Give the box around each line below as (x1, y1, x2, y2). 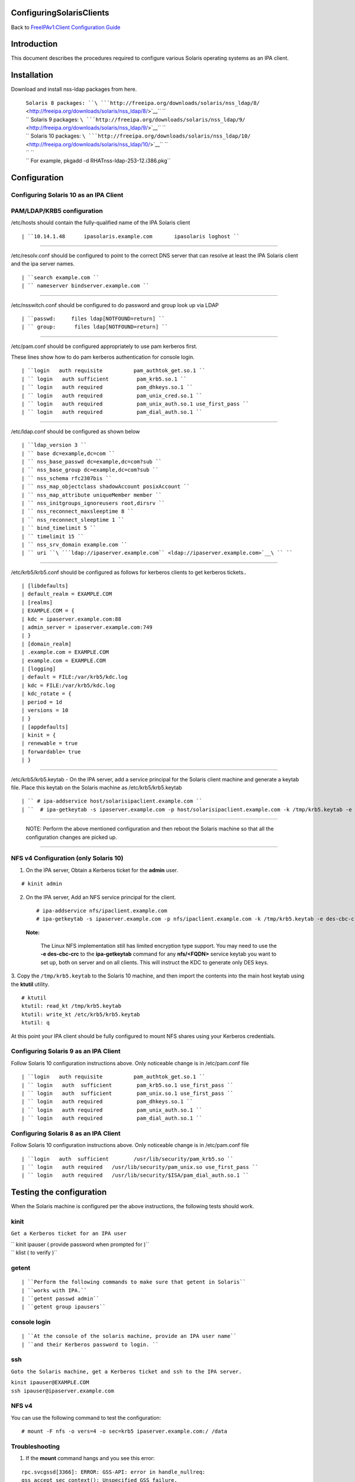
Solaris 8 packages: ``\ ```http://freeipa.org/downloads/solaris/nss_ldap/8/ (25, 100, 260, 106)
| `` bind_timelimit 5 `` (21, 525, 97, 532)
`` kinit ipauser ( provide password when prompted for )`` (11, 1241, 150, 1248)
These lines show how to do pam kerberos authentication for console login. (11, 353, 195, 361)
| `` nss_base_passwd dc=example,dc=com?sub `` (21, 458, 162, 465)
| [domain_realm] (21, 640, 72, 647)
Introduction (11, 39, 58, 49)
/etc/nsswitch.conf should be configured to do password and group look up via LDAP (11, 301, 219, 308)
